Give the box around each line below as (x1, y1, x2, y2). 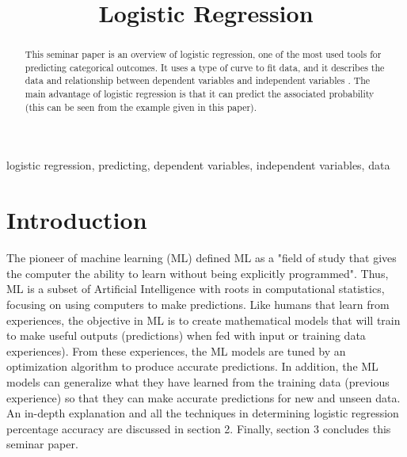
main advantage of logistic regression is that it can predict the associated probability (25, 87, 375, 101)
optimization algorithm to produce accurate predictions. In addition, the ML (6, 358, 378, 375)
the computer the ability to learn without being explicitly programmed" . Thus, (6, 265, 389, 281)
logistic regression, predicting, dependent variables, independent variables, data (6, 157, 390, 173)
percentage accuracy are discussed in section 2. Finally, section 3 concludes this (6, 420, 391, 436)
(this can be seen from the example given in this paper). (25, 100, 257, 113)
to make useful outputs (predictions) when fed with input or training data (6, 327, 366, 344)
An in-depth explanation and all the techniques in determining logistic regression (6, 405, 399, 421)
